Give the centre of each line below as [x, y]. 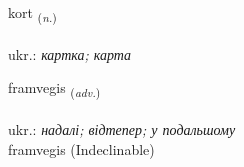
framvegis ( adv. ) [54, 89]
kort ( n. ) [32, 13]
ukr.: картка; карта [70, 53]
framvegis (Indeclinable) [81, 148]
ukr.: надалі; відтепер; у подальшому [122, 129]
